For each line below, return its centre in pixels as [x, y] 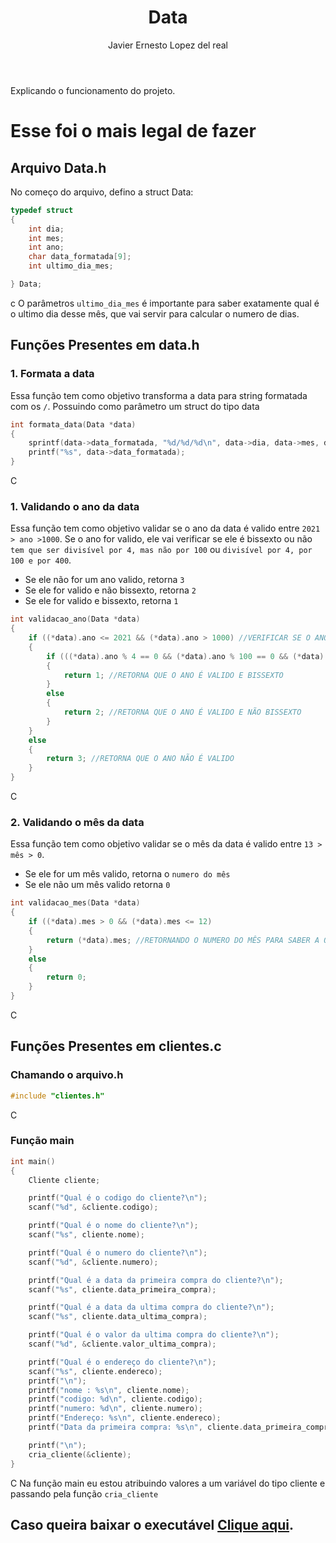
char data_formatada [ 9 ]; [80, 257]
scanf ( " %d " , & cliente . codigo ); [93, 1207]
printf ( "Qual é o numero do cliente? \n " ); [118, 1252]
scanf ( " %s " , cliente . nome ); [86, 1235]
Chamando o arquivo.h [67, 1075]
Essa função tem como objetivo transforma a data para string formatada [159, 395]
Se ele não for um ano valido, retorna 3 [104, 580]
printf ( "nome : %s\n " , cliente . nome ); [109, 1390]
